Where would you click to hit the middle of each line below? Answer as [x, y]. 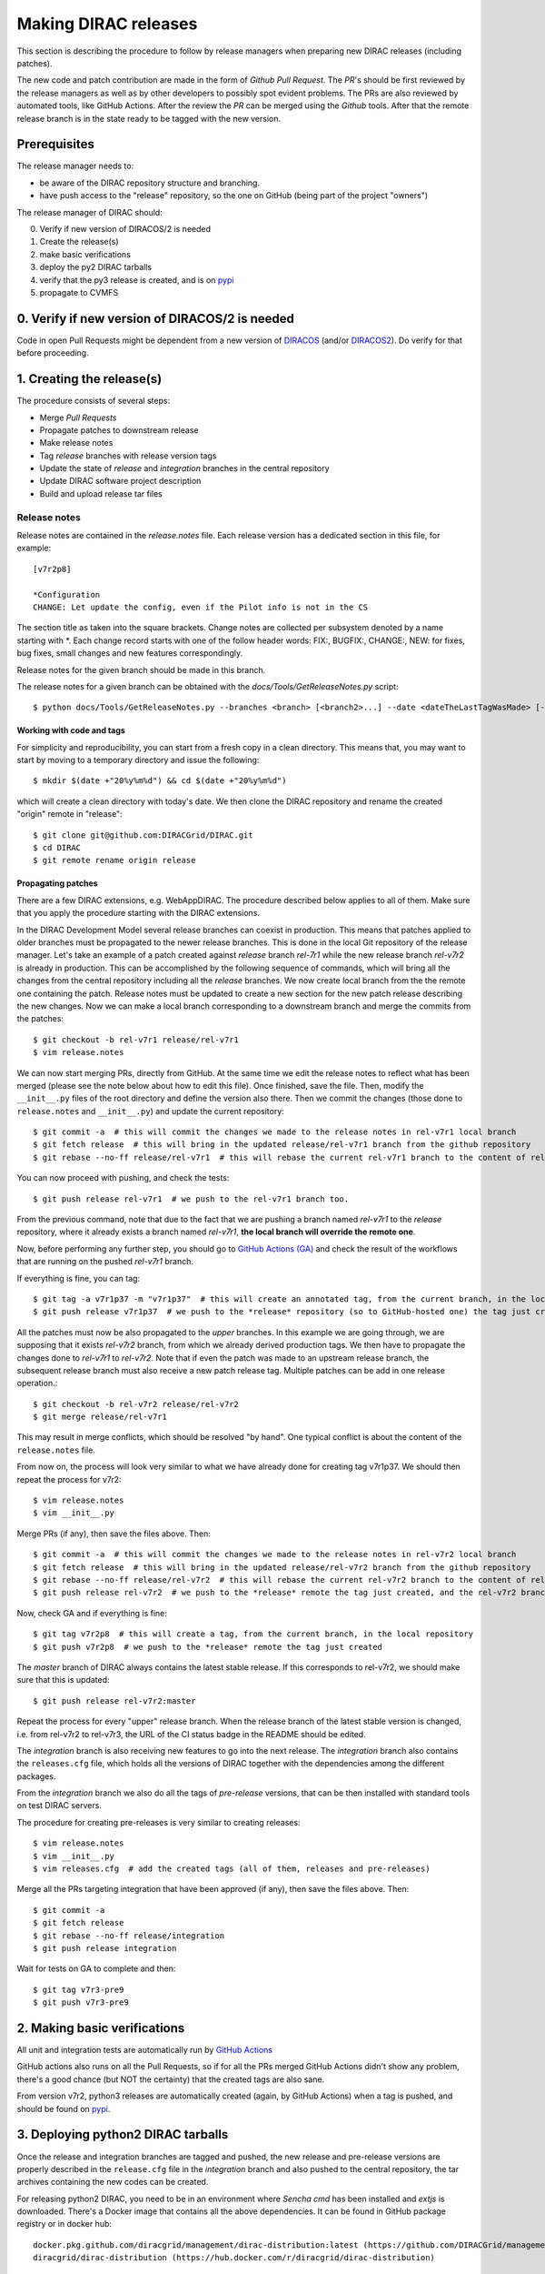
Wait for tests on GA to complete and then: [96, 1968]
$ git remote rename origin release [114, 860]
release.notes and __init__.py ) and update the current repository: [151, 1111]
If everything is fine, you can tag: [79, 1278]
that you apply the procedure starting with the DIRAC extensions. [139, 913]
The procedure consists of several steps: [94, 401]
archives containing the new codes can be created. [113, 2182]
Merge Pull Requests [78, 418]
